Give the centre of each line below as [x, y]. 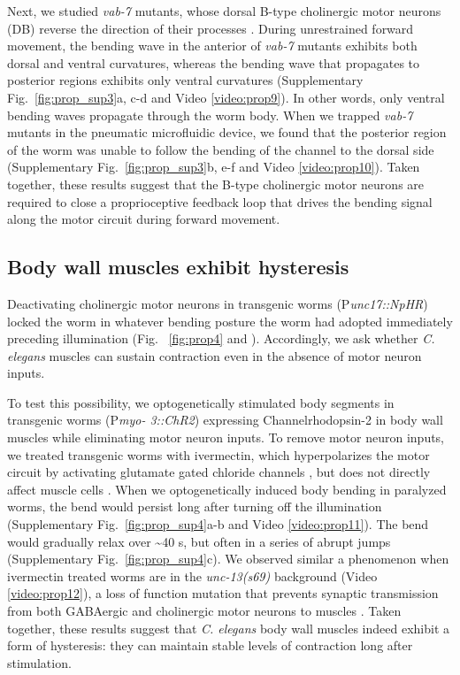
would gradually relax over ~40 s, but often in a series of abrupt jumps [199, 541]
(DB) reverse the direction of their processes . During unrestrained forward [211, 28]
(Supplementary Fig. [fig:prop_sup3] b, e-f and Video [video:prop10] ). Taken [214, 167]
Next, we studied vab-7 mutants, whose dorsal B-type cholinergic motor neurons [224, 11]
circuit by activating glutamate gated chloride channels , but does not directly [219, 472]
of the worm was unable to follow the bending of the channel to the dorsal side [221, 149]
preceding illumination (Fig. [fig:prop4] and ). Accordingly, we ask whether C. [221, 338]
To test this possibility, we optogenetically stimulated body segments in [201, 402]
